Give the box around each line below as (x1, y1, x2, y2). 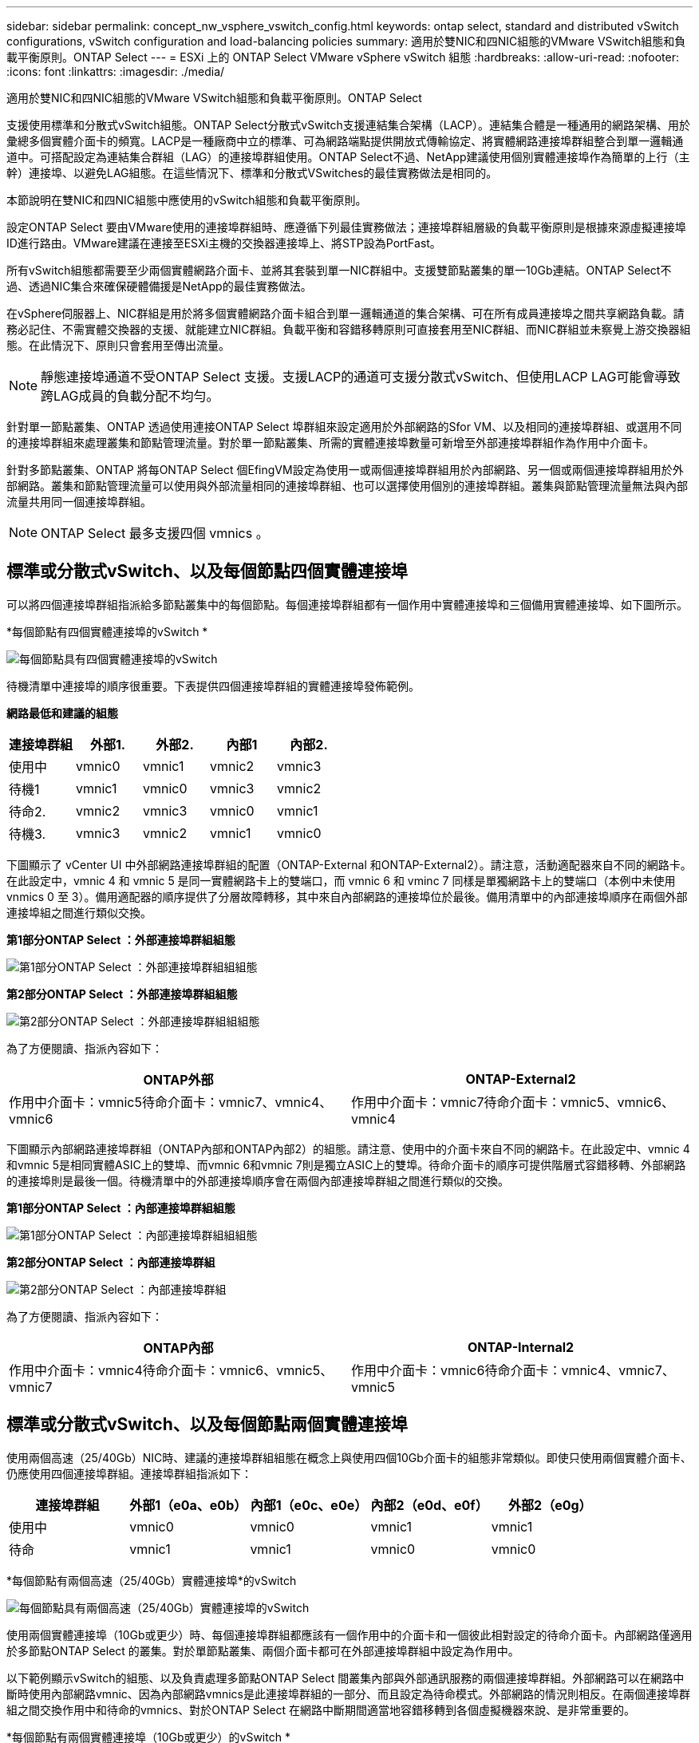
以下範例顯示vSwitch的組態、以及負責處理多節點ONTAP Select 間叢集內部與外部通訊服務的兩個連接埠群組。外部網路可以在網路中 (6, 1670, 685, 1685)
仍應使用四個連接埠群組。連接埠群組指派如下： (6, 1466, 252, 1480)
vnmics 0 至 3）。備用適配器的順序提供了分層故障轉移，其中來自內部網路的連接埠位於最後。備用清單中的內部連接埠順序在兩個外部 (6, 889, 688, 903)
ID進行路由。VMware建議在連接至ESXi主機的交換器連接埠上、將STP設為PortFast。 (6, 236, 441, 250)
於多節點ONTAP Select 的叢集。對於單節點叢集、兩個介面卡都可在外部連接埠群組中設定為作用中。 (6, 1643, 519, 1658)
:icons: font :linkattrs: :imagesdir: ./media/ (6, 65, 225, 78)
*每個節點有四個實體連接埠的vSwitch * (6, 624, 208, 638)
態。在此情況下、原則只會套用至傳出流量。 (6, 338, 230, 352)
